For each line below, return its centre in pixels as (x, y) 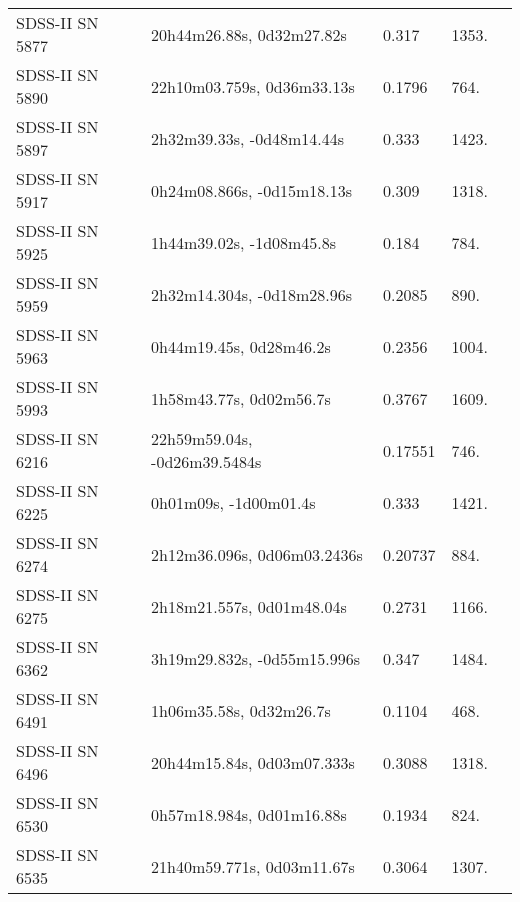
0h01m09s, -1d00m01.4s (233, 502)
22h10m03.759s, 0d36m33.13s (253, 86)
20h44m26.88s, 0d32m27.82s (249, 34)
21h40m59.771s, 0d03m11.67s (253, 866)
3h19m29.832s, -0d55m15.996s (256, 658)
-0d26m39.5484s (206, 461)
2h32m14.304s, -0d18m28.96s (252, 294)
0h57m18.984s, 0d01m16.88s (249, 814)
